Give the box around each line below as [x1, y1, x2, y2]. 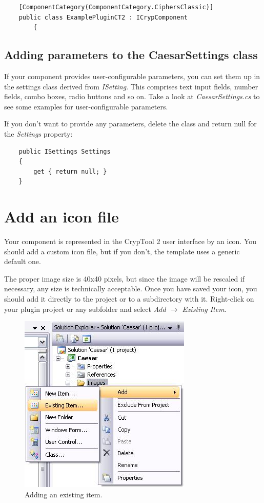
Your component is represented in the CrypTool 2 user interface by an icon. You [4, 236, 257, 247]
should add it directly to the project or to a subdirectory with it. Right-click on [4, 293, 254, 304]
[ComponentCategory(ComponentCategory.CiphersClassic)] [18, 4, 214, 11]
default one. [4, 256, 41, 267]
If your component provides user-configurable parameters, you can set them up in [4, 70, 260, 81]
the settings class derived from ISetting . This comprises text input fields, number [4, 81, 258, 91]
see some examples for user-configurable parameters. [4, 101, 168, 111]
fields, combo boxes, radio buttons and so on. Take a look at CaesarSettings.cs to [4, 91, 260, 102]
